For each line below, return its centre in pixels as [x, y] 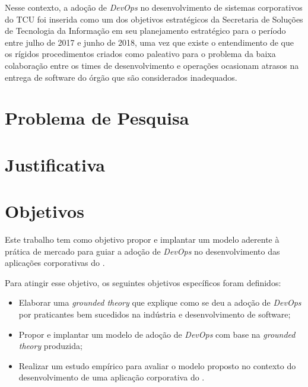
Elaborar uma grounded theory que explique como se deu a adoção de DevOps [160, 302]
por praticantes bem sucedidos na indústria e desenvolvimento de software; [155, 314]
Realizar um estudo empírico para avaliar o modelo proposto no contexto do [157, 365]
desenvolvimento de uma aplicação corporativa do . [112, 377]
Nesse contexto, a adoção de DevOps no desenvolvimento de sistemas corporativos [154, 7]
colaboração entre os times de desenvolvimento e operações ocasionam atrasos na [152, 65]
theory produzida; [50, 346]
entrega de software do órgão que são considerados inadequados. [121, 77]
